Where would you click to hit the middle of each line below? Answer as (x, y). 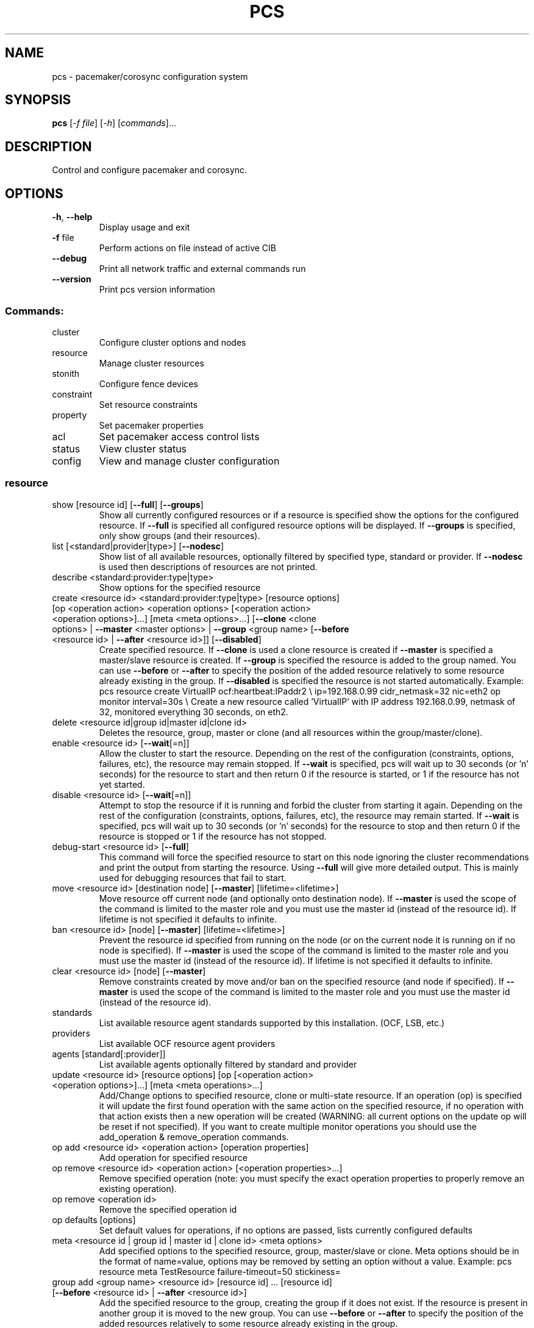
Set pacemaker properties (151, 425)
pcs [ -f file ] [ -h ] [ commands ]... (114, 123)
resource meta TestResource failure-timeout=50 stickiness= (220, 1271)
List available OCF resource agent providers (187, 1043)
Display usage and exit (144, 227)
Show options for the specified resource (180, 587)
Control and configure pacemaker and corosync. (150, 170)
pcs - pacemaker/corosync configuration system (150, 76)
